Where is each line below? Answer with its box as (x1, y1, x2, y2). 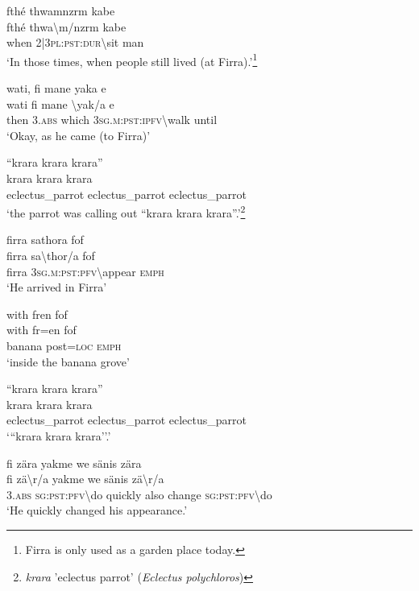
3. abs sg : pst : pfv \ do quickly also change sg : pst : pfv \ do (6, 486, 272, 502)
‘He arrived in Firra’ (6, 279, 107, 295)
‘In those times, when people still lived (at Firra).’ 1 (6, 50, 258, 69)
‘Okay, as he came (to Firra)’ (6, 126, 151, 143)
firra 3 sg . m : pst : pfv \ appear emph (6, 262, 164, 279)
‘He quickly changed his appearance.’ (6, 502, 188, 519)
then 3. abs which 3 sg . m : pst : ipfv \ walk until (6, 111, 218, 128)
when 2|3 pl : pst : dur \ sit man (6, 34, 144, 51)
